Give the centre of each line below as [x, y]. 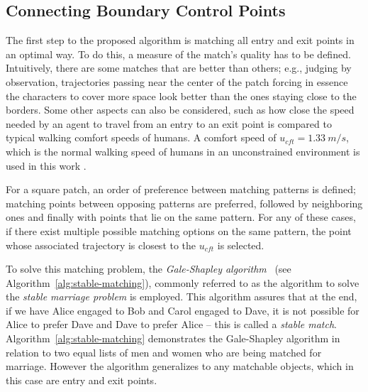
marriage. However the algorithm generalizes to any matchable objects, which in [180, 366]
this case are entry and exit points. [82, 380]
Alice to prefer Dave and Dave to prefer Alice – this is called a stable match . [171, 324]
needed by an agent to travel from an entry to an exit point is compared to [169, 123]
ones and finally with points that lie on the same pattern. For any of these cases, [181, 217]
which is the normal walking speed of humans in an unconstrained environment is [183, 151]
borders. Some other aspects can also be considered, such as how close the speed [180, 110]
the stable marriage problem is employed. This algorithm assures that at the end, [182, 296]
